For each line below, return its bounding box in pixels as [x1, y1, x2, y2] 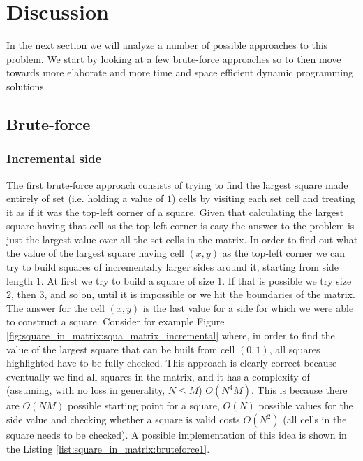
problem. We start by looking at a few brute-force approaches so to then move [6, 51, 341, 66]
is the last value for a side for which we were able [142, 300, 354, 315]
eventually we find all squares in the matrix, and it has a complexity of [6, 369, 310, 383]
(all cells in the [283, 412, 347, 426]
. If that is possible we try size [222, 273, 352, 288]
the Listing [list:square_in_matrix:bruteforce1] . [6, 441, 210, 455]
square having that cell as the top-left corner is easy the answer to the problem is [6, 218, 355, 233]
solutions [6, 78, 44, 93]
